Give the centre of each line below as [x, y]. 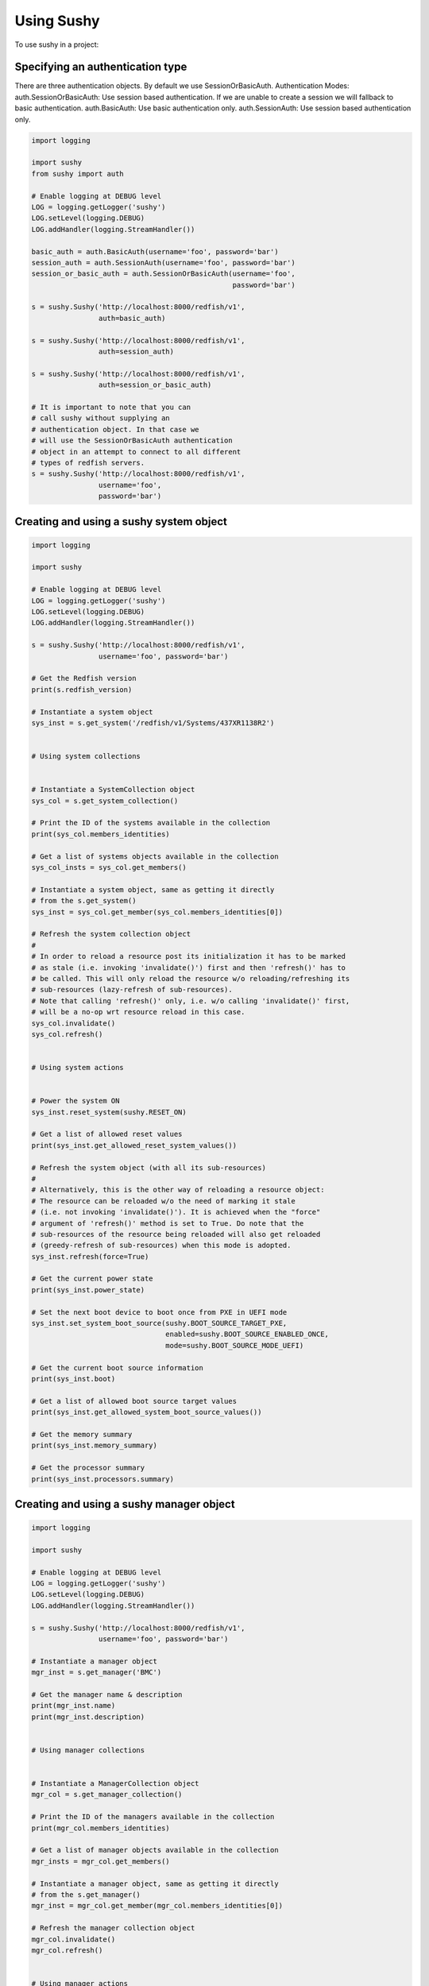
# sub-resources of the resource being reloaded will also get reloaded [176, 1234]
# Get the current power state [93, 1279]
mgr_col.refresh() [67, 1950]
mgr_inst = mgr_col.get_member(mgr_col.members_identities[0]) [157, 1906]
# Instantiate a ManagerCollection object [115, 1784]
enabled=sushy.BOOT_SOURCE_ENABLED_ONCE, [247, 1334]
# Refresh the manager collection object [113, 1928]
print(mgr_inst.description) [88, 1717]
